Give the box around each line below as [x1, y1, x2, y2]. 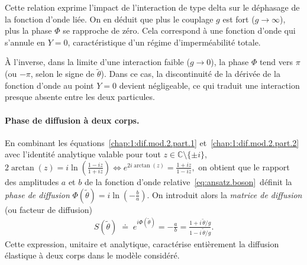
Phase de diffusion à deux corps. [5, 114, 140, 126]
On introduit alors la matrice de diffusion [151, 188, 302, 201]
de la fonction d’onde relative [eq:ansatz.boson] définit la [84, 175, 292, 188]
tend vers [259, 56, 293, 68]
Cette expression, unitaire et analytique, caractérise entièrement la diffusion [5, 237, 279, 250]
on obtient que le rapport [198, 160, 290, 173]
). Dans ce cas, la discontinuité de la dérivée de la [101, 67, 280, 80]
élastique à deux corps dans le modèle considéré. [5, 249, 180, 261]
